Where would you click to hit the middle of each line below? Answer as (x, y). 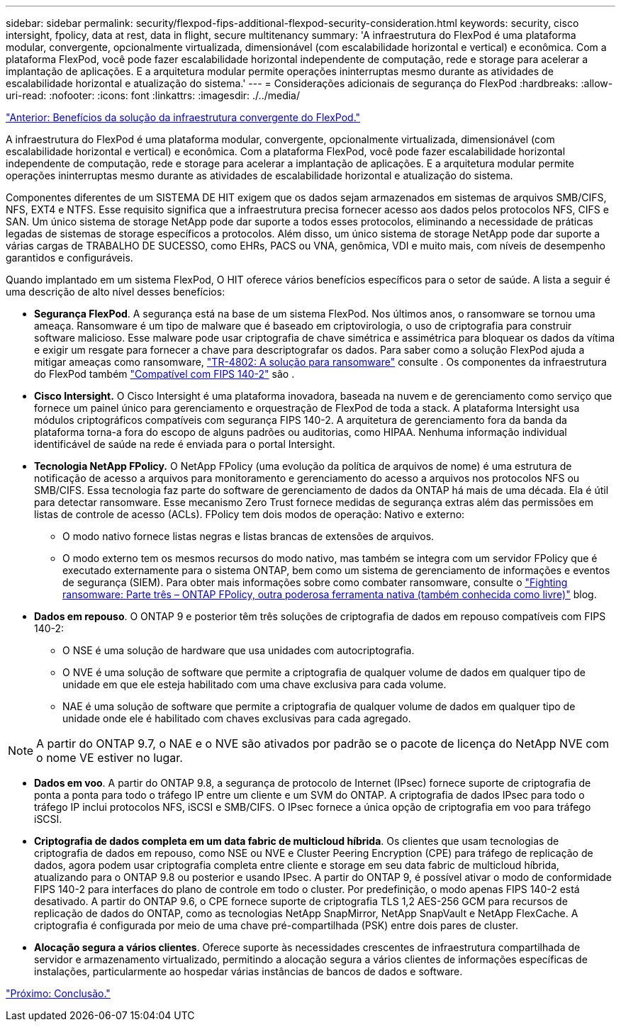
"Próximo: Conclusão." (58, 993)
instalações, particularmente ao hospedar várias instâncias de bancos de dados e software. (248, 971)
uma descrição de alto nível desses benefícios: (116, 292)
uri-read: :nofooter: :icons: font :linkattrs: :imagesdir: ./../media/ (153, 95)
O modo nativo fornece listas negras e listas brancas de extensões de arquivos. (248, 536)
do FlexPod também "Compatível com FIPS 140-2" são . (164, 374)
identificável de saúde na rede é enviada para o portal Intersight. (185, 444)
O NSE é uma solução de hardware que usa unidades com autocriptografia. (239, 650)
